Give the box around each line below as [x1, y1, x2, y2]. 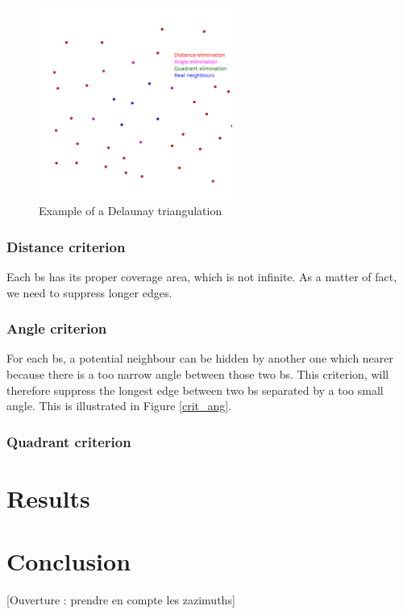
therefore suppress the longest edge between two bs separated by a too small [6, 381, 384, 398]
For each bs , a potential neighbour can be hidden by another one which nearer [6, 350, 394, 367]
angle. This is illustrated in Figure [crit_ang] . [6, 397, 232, 414]
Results [6, 481, 90, 514]
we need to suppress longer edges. [6, 284, 172, 301]
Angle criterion [6, 318, 107, 338]
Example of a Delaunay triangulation [39, 202, 222, 219]
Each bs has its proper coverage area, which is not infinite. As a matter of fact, [6, 268, 397, 284]
